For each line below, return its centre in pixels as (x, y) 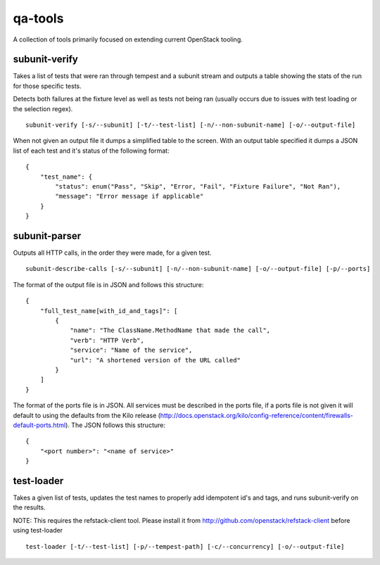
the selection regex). (43, 108)
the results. (29, 507)
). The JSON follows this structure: (115, 425)
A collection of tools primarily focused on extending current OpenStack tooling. (128, 39)
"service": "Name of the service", (131, 350)
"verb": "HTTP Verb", (107, 340)
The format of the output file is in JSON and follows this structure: (108, 284)
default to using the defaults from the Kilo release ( (87, 415)
